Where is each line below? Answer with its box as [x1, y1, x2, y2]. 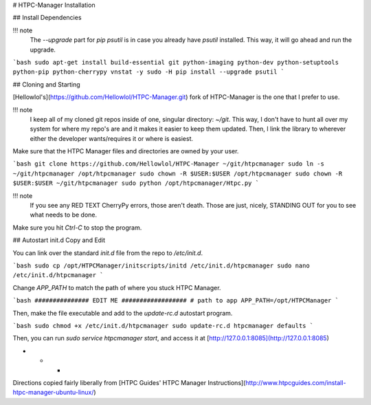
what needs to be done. [30, 210, 98, 219]
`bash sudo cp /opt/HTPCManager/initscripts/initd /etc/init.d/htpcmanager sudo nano [12, 261, 311, 270]
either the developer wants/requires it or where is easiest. [30, 134, 194, 142]
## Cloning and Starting [12, 80, 80, 89]
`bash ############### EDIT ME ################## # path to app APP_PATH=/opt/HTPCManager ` [12, 296, 339, 305]
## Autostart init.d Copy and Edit [12, 236, 106, 244]
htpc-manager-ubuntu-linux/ [12, 388, 94, 397]
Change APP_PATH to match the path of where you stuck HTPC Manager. [12, 283, 221, 292]
